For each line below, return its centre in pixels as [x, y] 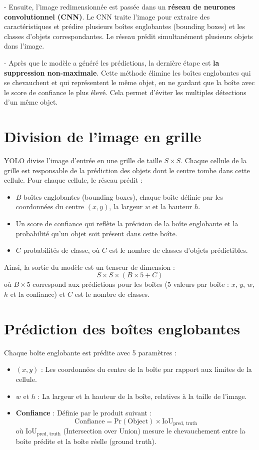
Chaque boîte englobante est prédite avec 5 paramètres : [90, 352]
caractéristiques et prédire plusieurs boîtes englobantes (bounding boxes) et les [124, 26]
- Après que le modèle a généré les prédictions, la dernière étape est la [112, 62]
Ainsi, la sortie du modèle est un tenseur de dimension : [89, 267]
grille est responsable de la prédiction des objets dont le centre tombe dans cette [127, 170]
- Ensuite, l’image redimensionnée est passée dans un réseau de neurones [120, 7]
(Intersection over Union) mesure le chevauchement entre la [154, 431]
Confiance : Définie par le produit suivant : [84, 413]
